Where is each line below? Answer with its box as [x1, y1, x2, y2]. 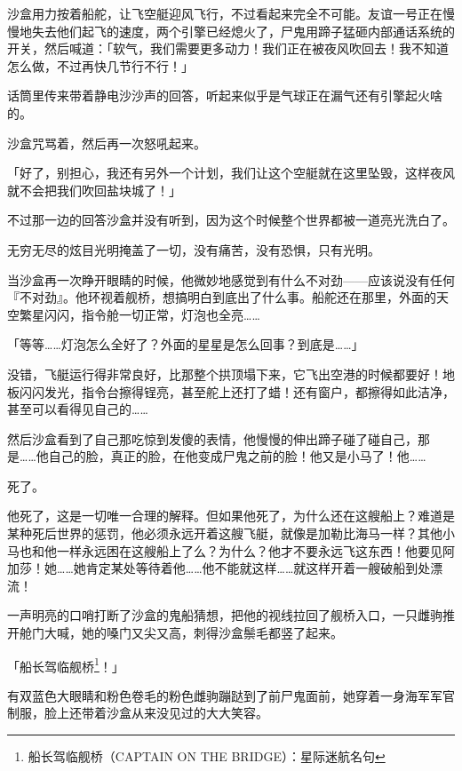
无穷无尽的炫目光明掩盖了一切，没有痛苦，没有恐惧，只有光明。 [7, 240, 380, 258]
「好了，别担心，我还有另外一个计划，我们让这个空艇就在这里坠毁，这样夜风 [7, 163, 455, 182]
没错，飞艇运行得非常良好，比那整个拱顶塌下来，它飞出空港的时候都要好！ [7, 364, 442, 383]
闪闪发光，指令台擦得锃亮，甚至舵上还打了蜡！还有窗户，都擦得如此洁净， [19, 382, 455, 401]
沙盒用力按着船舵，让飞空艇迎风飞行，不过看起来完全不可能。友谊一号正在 [7, 4, 442, 22]
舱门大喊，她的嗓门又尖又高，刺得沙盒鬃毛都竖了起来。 [19, 624, 343, 642]
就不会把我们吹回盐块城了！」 [7, 180, 181, 199]
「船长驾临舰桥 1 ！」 [7, 654, 124, 675]
